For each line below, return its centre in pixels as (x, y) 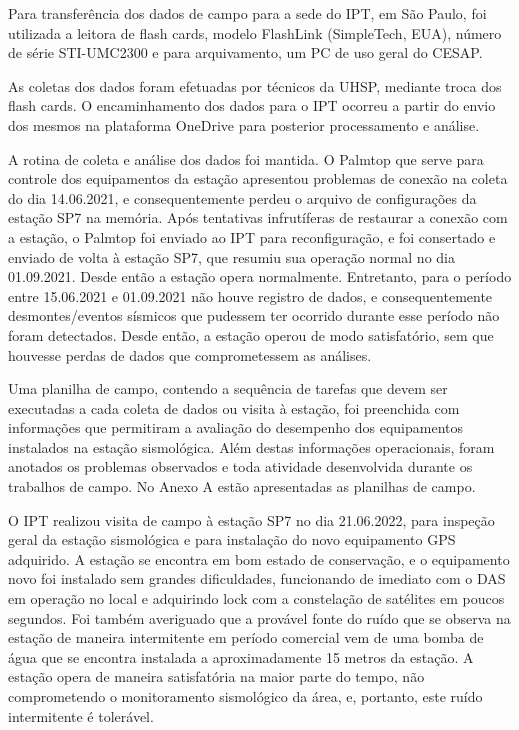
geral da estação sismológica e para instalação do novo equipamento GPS (232, 539)
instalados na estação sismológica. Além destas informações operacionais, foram (251, 446)
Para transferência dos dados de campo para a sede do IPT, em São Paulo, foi (247, 13)
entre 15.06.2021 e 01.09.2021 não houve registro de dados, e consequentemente (250, 295)
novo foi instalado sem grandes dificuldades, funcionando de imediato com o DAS (257, 578)
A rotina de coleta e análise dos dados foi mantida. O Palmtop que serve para (246, 158)
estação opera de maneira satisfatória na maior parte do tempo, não (216, 676)
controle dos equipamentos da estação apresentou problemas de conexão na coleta (258, 178)
